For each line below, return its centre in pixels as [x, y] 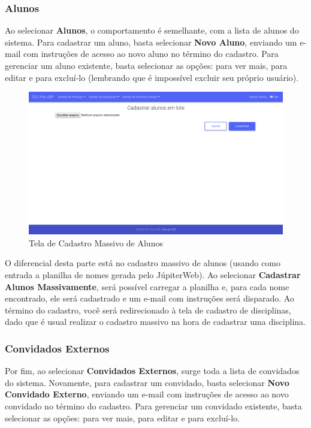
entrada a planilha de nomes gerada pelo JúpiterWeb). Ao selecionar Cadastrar [153, 275]
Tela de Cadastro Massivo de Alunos [96, 242]
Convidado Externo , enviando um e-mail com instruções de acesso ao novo [147, 394]
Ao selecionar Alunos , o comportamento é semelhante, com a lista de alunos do [152, 30]
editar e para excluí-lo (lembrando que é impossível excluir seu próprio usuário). [152, 77]
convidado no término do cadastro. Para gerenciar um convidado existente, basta [153, 406]
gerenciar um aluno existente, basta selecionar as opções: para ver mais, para [146, 65]
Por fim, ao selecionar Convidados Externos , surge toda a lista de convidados [152, 371]
